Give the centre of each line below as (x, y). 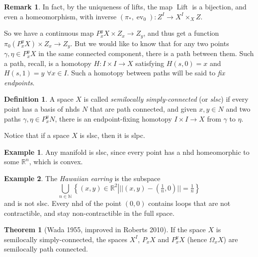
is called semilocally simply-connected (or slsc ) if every (166, 99)
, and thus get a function (181, 33)
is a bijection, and (219, 6)
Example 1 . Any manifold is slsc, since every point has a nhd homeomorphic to (127, 152)
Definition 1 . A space (39, 99)
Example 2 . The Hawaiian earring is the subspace (82, 178)
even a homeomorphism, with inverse (60, 16)
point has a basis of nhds (42, 109)
